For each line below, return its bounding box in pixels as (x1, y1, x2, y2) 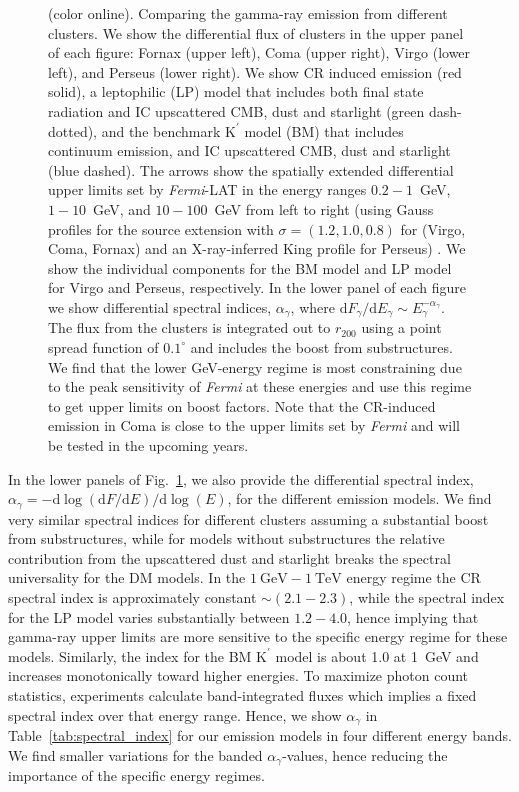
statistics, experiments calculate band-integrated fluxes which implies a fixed (8, 684, 477, 705)
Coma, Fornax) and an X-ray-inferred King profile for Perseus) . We (48, 238, 466, 259)
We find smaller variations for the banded (8, 744, 263, 765)
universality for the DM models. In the (8, 567, 246, 588)
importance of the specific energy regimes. (8, 765, 265, 785)
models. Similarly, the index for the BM (8, 645, 252, 666)
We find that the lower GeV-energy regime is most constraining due (48, 356, 462, 377)
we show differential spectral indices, (48, 296, 272, 317)
